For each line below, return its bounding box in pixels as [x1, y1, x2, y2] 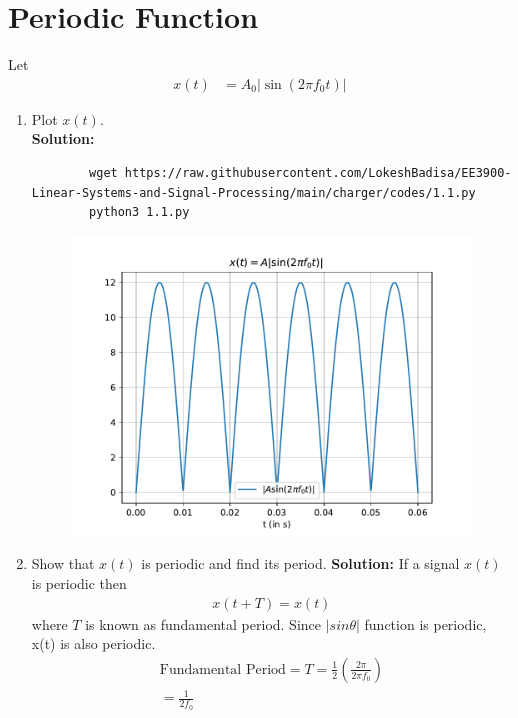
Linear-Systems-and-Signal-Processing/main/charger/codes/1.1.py [31, 185, 476, 200]
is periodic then [31, 573, 127, 594]
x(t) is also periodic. [31, 633, 156, 654]
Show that [31, 553, 95, 574]
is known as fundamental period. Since [85, 613, 322, 634]
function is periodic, [364, 613, 487, 634]
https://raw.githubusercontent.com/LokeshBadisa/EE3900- [124, 165, 512, 180]
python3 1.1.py [89, 205, 190, 220]
